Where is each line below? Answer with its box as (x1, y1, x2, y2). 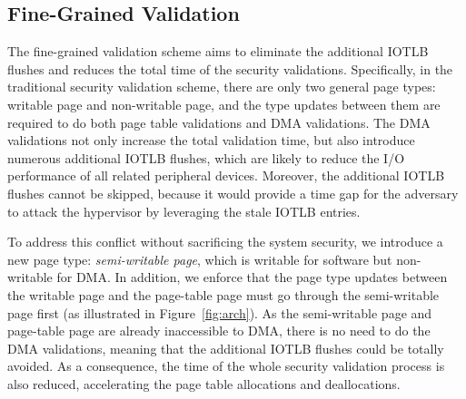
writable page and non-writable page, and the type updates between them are (7, 94, 441, 113)
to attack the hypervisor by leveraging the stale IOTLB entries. (7, 201, 361, 220)
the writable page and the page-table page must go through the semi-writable (7, 285, 440, 304)
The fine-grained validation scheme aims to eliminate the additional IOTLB (7, 42, 429, 61)
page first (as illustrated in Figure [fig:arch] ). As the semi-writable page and (7, 303, 432, 322)
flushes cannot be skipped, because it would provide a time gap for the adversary (7, 183, 459, 202)
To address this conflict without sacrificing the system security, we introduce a (7, 232, 443, 251)
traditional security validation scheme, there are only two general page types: (7, 77, 436, 96)
